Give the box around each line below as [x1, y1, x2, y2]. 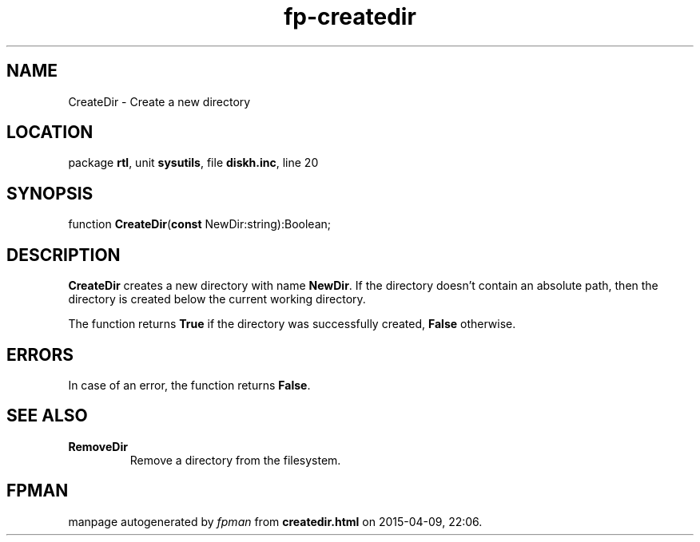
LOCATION [6, 122, 93, 143]
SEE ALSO [6, 406, 88, 426]
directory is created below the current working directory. [68, 292, 366, 307]
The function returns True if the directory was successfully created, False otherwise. [68, 317, 516, 331]
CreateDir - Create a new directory [68, 94, 251, 109]
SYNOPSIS [6, 183, 93, 204]
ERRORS [6, 344, 74, 365]
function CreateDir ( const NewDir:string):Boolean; [68, 217, 332, 231]
